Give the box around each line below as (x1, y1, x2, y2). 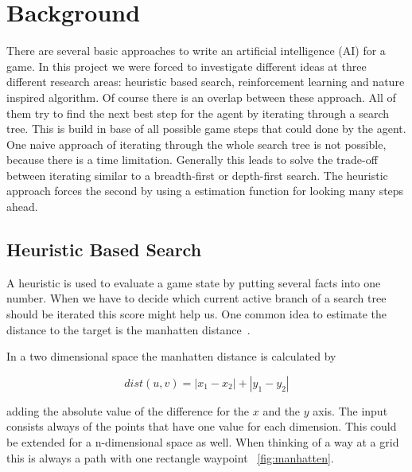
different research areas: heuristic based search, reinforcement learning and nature (6, 73, 405, 90)
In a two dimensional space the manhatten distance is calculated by (6, 348, 336, 365)
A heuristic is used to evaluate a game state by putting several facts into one (6, 274, 381, 291)
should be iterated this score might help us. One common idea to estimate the (6, 306, 387, 322)
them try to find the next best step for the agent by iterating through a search (6, 104, 390, 121)
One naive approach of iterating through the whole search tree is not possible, (6, 135, 387, 152)
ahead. (6, 198, 38, 215)
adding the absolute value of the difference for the (6, 402, 250, 419)
